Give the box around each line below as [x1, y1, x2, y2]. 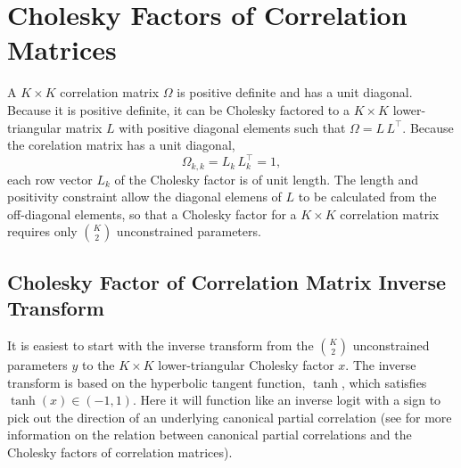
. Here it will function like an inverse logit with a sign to [132, 390, 441, 409]
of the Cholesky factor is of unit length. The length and [114, 169, 418, 188]
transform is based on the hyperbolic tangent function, [7, 373, 306, 391]
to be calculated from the [298, 187, 437, 206]
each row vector [7, 169, 93, 188]
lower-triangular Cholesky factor [158, 356, 334, 374]
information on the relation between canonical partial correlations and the [7, 425, 412, 444]
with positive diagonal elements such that [119, 118, 346, 136]
